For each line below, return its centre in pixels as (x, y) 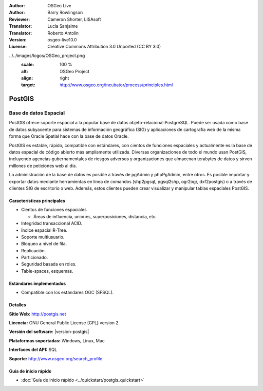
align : (27, 78)
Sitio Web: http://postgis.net (38, 314)
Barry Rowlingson (65, 13)
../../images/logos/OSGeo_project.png (47, 56)
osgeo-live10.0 (62, 39)
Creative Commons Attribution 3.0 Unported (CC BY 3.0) (104, 47)
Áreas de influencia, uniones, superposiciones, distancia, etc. (95, 216)
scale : (28, 65)
